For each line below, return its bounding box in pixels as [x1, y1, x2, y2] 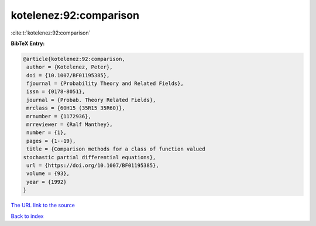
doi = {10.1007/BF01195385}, [26, 72, 110, 78]
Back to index [11, 213, 44, 220]
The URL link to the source [11, 202, 75, 209]
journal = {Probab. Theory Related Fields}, [26, 97, 156, 103]
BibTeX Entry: [11, 40, 45, 47]
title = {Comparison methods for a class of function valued [26, 146, 205, 152]
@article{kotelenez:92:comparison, [23, 56, 125, 62]
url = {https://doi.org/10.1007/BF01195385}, [26, 162, 159, 169]
